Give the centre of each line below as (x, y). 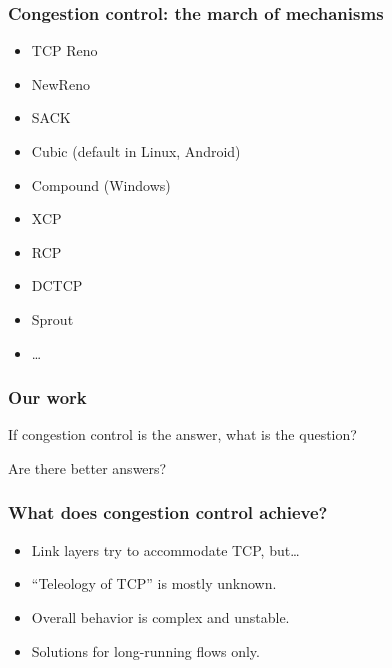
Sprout (52, 318)
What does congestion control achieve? (168, 512)
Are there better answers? (87, 467)
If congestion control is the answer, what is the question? (182, 434)
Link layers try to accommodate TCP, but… (165, 549)
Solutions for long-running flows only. (145, 650)
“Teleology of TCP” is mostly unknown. (154, 583)
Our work (47, 397)
